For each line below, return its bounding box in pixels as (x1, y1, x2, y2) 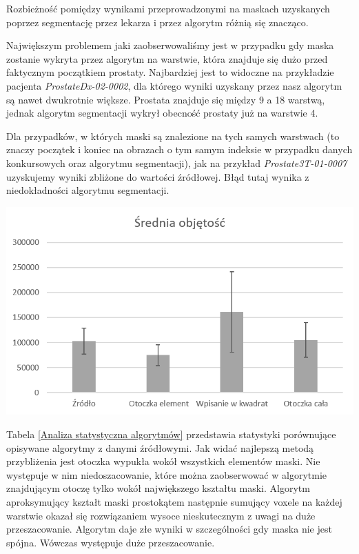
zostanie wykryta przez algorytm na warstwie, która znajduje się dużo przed (6, 51, 328, 66)
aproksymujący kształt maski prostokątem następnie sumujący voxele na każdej (6, 495, 342, 508)
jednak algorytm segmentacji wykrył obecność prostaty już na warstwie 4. (6, 106, 318, 120)
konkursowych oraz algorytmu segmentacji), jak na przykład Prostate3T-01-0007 (6, 155, 347, 170)
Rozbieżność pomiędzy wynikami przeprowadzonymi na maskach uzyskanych (6, 1, 330, 15)
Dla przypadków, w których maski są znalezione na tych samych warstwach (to (6, 128, 340, 143)
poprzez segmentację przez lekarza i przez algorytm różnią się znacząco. (6, 14, 309, 29)
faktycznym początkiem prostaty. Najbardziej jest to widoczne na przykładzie (6, 65, 334, 79)
